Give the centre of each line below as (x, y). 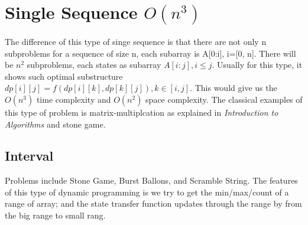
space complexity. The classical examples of (224, 99)
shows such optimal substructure (64, 76)
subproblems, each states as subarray (94, 65)
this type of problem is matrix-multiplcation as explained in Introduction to (142, 112)
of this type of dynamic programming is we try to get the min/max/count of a (147, 192)
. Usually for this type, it (257, 65)
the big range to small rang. (55, 215)
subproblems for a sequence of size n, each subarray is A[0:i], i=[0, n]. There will (150, 53)
